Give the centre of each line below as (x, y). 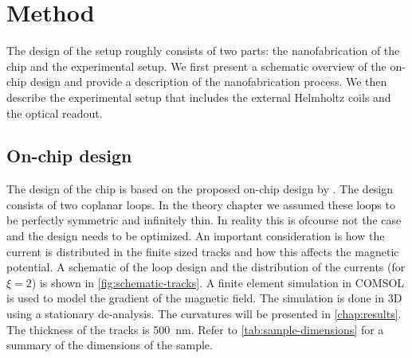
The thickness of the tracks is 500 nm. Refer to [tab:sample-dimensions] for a (195, 329)
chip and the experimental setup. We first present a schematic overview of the (196, 66)
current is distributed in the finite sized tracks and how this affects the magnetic (203, 251)
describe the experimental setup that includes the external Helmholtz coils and (199, 97)
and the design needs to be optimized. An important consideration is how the (196, 236)
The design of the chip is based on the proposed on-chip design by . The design (200, 189)
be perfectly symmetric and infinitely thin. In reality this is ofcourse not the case (204, 220)
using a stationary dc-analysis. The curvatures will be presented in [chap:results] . (204, 314)
